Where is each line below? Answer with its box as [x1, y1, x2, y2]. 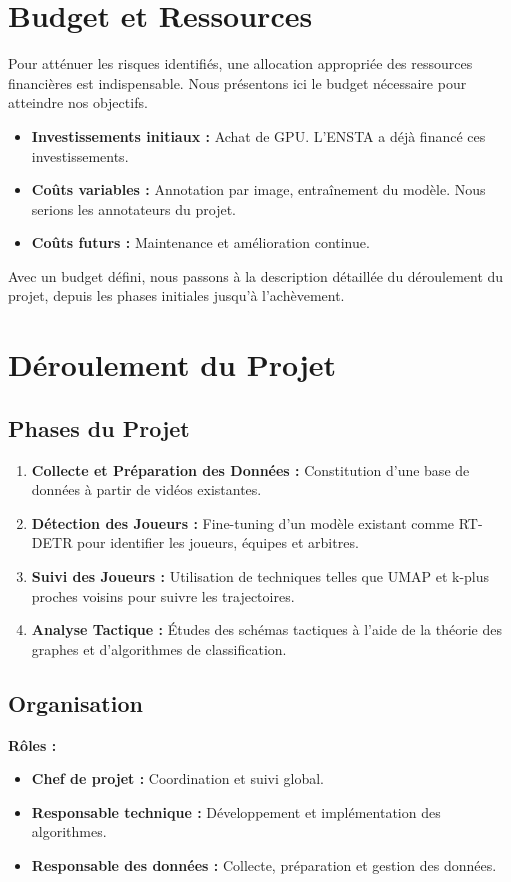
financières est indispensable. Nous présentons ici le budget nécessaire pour [8, 72, 467, 93]
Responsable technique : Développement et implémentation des [31, 801, 441, 822]
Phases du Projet [8, 412, 190, 443]
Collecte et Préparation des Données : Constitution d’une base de [31, 459, 470, 480]
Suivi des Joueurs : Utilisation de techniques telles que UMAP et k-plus [31, 566, 490, 587]
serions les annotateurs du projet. [31, 198, 237, 219]
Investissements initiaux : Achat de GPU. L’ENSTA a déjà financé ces [31, 125, 486, 146]
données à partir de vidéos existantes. [31, 479, 262, 500]
